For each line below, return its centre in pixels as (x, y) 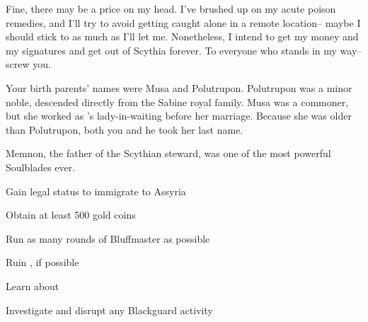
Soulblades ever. (41, 167)
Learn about (33, 286)
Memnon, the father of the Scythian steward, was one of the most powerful (168, 153)
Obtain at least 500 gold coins (71, 215)
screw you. (28, 64)
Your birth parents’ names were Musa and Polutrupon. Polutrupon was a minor (179, 87)
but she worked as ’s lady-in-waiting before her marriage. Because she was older (179, 116)
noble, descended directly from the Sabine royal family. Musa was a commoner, (177, 102)
